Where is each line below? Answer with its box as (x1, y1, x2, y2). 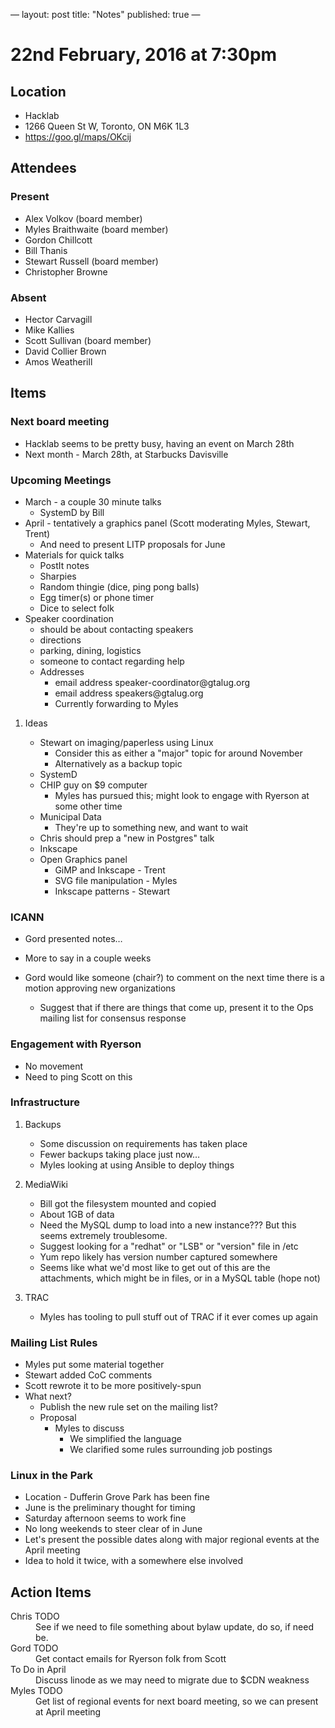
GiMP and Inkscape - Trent (54, 864, 166, 876)
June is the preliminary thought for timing (24, 1502, 196, 1514)
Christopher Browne (24, 265, 108, 278)
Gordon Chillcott (24, 234, 93, 246)
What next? (24, 1390, 73, 1403)
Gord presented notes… (24, 933, 123, 945)
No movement (24, 1060, 84, 1072)
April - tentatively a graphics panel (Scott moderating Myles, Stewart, (24, 517, 311, 529)
